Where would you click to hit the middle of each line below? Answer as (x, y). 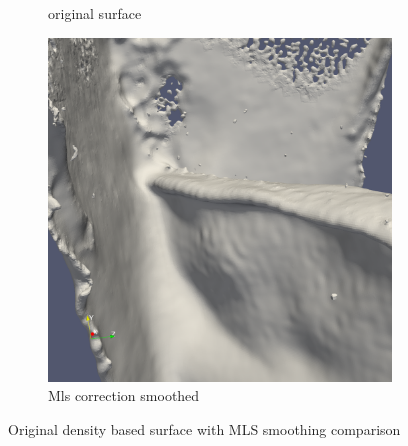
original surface (95, 13)
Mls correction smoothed (124, 395)
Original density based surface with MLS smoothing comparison (204, 428)
